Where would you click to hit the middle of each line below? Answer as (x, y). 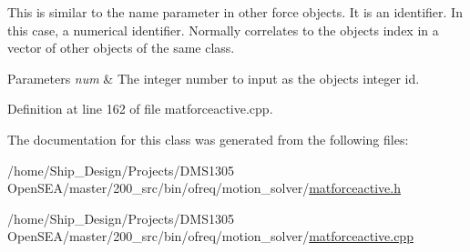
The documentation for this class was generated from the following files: (208, 139)
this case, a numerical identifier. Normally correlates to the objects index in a (223, 30)
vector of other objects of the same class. (121, 48)
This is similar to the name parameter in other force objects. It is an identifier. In (235, 12)
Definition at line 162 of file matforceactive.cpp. (140, 109)
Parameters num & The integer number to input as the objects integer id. (214, 78)
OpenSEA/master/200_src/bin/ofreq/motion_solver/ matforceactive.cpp (210, 236)
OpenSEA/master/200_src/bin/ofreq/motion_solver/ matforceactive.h (204, 188)
